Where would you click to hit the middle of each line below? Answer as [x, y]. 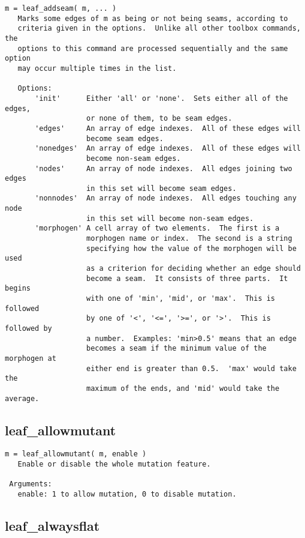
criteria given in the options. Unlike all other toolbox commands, [159, 29]
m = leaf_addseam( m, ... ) [61, 8]
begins [18, 289]
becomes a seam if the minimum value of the [176, 349]
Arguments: [31, 484]
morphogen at [31, 358]
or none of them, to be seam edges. [159, 119]
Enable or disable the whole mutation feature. [114, 464]
